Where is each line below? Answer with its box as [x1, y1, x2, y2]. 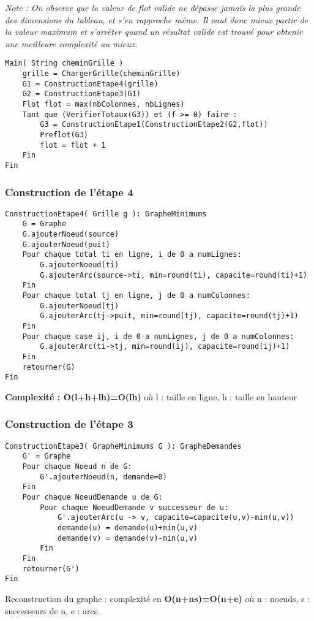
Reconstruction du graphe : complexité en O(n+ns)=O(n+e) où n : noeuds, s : [5, 592, 310, 604]
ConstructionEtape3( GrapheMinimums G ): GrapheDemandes [5, 441, 242, 451]
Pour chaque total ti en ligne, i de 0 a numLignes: [22, 250, 242, 259]
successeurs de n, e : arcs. [5, 604, 100, 617]
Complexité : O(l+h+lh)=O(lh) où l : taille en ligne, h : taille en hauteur [5, 390, 297, 403]
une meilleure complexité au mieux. [5, 37, 138, 50]
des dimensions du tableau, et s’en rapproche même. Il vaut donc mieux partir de [5, 13, 308, 26]
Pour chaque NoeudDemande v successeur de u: [40, 503, 229, 512]
